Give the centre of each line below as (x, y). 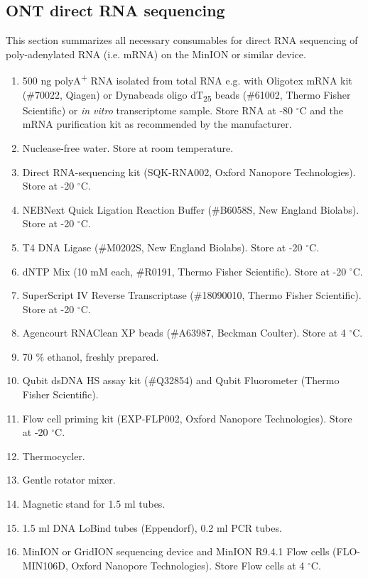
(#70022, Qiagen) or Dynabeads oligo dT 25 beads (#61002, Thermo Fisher (186, 95)
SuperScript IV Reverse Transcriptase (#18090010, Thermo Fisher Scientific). (192, 295)
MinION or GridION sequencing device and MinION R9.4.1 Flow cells (176, 551)
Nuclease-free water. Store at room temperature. (128, 147)
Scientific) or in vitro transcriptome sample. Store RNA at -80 (158, 110)
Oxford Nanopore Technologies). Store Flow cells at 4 (188, 565)
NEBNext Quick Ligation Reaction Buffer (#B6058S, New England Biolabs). (191, 209)
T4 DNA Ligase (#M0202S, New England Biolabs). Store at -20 (162, 247)
